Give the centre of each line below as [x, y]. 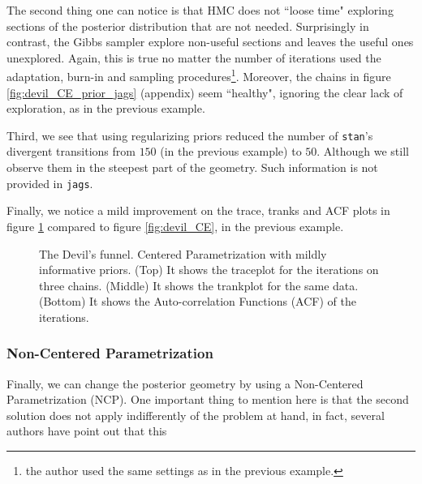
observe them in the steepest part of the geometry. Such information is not [192, 167]
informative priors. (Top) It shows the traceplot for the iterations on [209, 270]
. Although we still [363, 151]
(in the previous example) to [231, 151]
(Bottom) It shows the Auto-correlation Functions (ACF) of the [198, 301]
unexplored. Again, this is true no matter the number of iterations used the [194, 57]
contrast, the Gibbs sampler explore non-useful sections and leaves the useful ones [210, 42]
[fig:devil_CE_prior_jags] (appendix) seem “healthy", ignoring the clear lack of [205, 92]
